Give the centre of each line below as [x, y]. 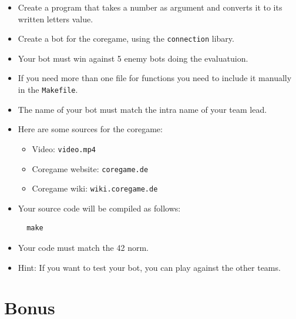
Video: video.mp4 [64, 148]
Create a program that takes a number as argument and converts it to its [150, 7]
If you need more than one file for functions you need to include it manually [155, 78]
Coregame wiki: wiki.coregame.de [95, 188]
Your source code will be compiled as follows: [99, 208]
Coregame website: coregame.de [90, 168]
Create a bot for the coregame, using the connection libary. [126, 38]
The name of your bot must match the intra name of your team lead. [142, 109]
